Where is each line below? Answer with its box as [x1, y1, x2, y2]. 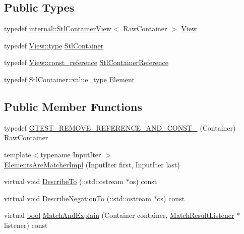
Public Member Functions [4, 98, 142, 114]
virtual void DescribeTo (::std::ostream [4, 176, 124, 187]
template [4, 149, 31, 159]
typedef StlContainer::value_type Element [4, 74, 135, 84]
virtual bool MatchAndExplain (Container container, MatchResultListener [4, 210, 234, 220]
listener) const [4, 219, 48, 230]
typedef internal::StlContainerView [4, 23, 111, 34]
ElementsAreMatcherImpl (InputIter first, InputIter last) [4, 159, 180, 169]
